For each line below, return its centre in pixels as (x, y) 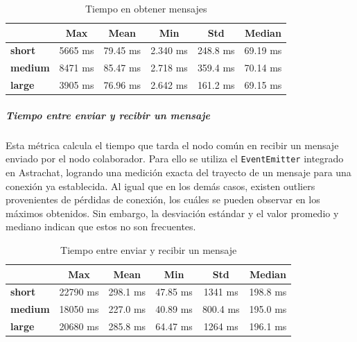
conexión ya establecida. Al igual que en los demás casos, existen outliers (160, 186)
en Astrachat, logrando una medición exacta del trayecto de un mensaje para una (178, 172)
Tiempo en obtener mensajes (146, 8)
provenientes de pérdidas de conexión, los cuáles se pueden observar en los (163, 199)
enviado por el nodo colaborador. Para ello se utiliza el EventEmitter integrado (175, 159)
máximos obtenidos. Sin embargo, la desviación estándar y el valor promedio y (172, 213)
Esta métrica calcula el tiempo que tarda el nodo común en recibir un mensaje (172, 145)
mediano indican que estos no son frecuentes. (101, 226)
